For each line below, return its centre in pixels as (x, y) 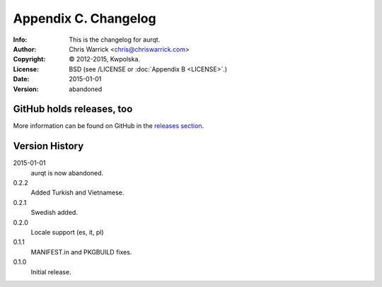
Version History (48, 146)
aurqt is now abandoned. (67, 172)
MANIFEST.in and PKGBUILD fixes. (81, 252)
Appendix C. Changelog (85, 18)
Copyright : (29, 59)
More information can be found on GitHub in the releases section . (109, 126)
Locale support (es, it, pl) (67, 233)
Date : (21, 79)
